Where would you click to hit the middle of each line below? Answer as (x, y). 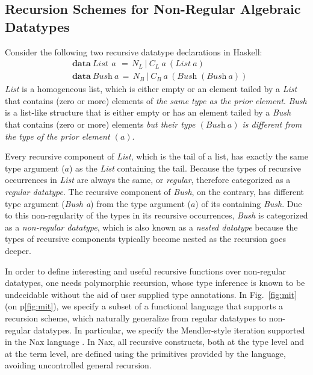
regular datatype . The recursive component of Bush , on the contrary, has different (155, 191)
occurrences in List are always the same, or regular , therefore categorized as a (148, 180)
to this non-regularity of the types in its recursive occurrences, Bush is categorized (156, 215)
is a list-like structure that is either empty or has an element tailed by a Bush (148, 112)
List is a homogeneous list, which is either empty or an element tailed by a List (151, 89)
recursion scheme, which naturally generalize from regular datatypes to (136, 318)
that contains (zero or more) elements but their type (100, 124)
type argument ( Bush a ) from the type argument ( (98, 203)
